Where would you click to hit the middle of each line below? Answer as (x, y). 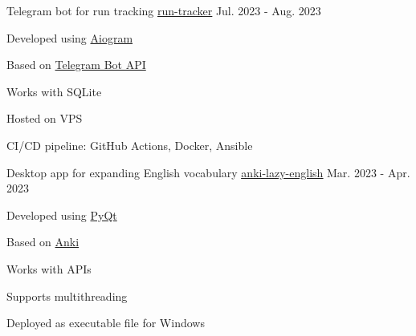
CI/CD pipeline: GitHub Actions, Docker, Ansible (130, 145)
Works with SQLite (54, 91)
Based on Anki (43, 242)
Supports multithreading (67, 296)
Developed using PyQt (62, 215)
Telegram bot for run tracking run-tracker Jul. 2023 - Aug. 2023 (164, 10)
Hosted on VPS (45, 118)
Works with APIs (49, 268)
